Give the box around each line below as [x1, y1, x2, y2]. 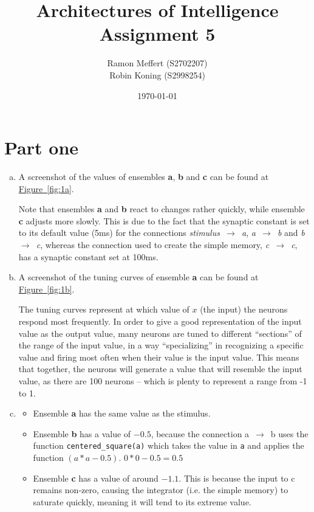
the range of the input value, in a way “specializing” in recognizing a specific [18, 339, 304, 351]
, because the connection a [151, 427, 250, 440]
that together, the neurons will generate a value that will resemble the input [18, 362, 302, 375]
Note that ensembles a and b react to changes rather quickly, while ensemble [18, 202, 305, 215]
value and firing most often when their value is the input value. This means [18, 350, 299, 363]
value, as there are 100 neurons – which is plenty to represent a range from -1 [18, 374, 307, 387]
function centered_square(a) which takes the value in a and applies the [33, 439, 304, 452]
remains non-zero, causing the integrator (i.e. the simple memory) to [33, 483, 288, 496]
